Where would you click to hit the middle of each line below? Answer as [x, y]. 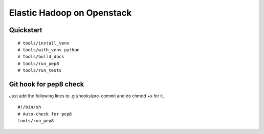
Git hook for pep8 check [46, 84]
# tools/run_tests [40, 70]
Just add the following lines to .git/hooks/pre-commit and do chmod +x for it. [87, 96]
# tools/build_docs [41, 57]
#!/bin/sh [29, 107]
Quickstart [26, 30]
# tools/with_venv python [49, 50]
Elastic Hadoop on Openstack [70, 13]
